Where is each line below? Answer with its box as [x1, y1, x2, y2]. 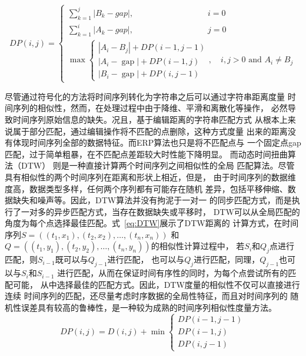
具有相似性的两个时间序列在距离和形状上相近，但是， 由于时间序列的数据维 [5, 170, 296, 183]
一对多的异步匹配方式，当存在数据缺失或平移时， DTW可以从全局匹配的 [21, 205, 300, 217]
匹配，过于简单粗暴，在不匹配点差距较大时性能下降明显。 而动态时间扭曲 [5, 147, 288, 160]
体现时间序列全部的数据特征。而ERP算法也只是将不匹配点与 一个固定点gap [12, 136, 301, 149]
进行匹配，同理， [194, 253, 260, 266]
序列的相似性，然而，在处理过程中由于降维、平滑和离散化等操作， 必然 [12, 102, 288, 114]
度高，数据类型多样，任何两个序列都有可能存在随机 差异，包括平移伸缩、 [5, 182, 288, 194]
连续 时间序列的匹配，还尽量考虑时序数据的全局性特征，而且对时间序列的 [5, 290, 288, 302]
